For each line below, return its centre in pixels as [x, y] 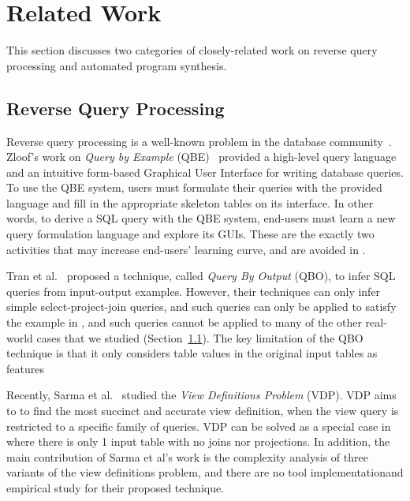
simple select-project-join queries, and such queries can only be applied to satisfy [201, 307]
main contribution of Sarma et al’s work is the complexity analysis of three [187, 456]
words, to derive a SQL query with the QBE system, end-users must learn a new [201, 218]
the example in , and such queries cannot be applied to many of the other [184, 322]
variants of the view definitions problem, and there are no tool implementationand [205, 472]
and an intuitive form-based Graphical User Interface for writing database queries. [205, 172]
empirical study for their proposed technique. [116, 487]
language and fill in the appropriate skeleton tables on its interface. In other [190, 202]
